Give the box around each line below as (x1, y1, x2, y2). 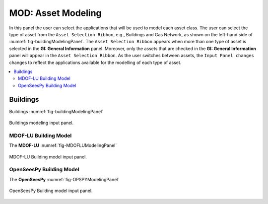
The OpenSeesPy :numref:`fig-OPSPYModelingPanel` (9, 176, 120, 182)
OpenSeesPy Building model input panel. (9, 188, 93, 194)
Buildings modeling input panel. (9, 120, 74, 126)
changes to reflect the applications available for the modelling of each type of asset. (9, 60, 182, 66)
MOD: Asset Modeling (9, 7, 102, 18)
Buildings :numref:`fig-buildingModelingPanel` (9, 108, 104, 114)
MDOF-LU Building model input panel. (9, 154, 87, 160)
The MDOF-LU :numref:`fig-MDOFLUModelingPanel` (9, 142, 117, 148)
